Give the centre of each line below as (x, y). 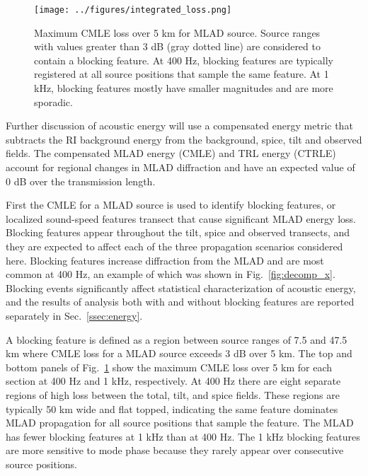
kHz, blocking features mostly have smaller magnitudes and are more (184, 88)
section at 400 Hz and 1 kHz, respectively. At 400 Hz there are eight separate (173, 381)
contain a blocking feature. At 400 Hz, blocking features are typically (184, 60)
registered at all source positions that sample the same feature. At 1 (182, 74)
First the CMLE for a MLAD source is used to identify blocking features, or (171, 205)
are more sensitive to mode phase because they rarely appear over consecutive (175, 450)
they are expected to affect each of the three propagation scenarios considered (174, 246)
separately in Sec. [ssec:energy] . (74, 315)
